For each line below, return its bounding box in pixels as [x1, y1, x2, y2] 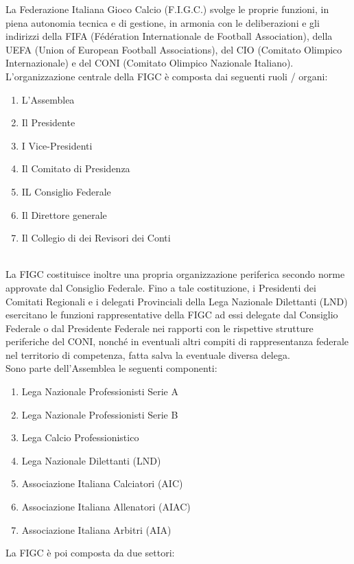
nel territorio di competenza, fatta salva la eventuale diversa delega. [5, 347, 290, 362]
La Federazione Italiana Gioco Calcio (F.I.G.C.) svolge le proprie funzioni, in [5, 2, 329, 16]
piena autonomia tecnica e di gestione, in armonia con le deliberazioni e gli [5, 15, 320, 30]
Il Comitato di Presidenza [21, 161, 130, 176]
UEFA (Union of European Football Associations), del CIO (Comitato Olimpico [5, 42, 342, 56]
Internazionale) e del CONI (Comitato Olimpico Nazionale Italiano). [5, 56, 294, 70]
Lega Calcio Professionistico [21, 430, 139, 445]
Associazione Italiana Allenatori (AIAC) [21, 500, 191, 514]
